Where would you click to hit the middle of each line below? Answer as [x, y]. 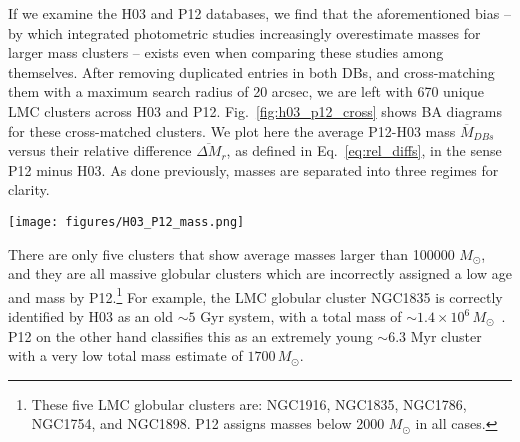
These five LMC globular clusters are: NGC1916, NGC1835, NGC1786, [249, 403]
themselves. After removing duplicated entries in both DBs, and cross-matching [251, 71]
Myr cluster [446, 335]
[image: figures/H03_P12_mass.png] [126, 221]
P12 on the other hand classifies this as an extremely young [190, 335]
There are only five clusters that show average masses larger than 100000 [231, 253]
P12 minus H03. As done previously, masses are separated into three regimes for [253, 169]
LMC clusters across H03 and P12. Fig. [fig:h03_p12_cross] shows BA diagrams [255, 110]
